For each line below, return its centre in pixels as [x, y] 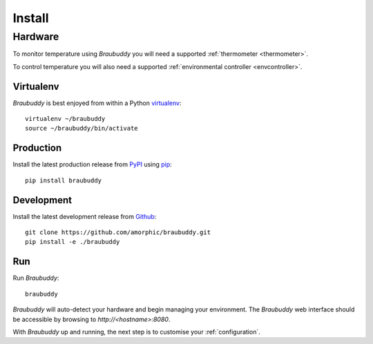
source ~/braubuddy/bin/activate [82, 128]
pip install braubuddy [64, 180]
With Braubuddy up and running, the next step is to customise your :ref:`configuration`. [136, 332]
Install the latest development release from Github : [85, 216]
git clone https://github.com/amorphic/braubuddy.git [118, 232]
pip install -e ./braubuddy [73, 242]
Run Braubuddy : [36, 278]
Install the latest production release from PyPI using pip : [92, 164]
